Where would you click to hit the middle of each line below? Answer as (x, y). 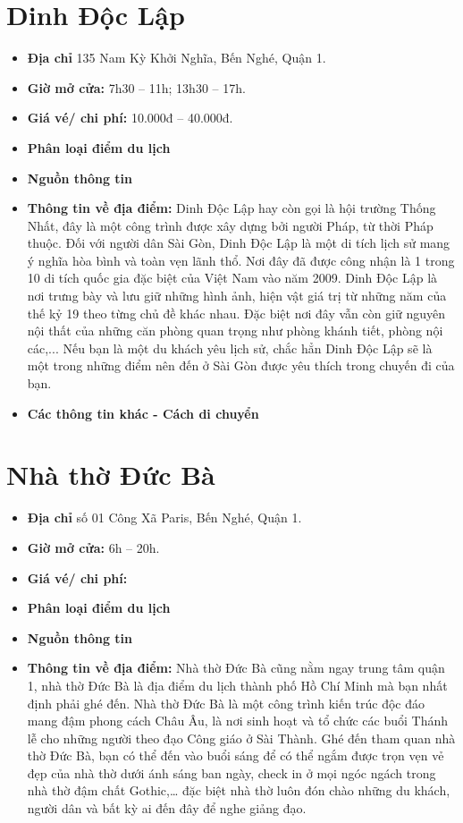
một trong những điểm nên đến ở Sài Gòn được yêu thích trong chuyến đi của (241, 365)
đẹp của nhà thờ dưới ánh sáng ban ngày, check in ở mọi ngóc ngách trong (231, 772)
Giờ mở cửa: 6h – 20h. (93, 547)
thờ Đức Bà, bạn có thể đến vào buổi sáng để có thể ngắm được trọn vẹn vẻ (236, 755)
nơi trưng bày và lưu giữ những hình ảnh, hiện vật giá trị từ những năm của (237, 296)
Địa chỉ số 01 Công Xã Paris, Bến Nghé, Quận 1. (164, 518)
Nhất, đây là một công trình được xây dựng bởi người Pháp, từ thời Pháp (230, 225)
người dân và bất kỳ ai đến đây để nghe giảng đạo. (167, 808)
